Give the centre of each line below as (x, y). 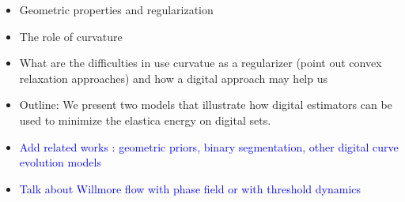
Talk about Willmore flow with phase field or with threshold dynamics (190, 188)
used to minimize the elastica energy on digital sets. (145, 120)
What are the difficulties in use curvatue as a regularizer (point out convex (201, 63)
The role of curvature (71, 36)
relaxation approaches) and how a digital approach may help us (173, 78)
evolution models (60, 162)
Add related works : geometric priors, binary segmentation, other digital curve (209, 146)
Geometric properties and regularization (116, 9)
